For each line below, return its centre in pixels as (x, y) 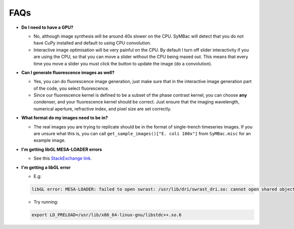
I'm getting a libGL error (46, 167)
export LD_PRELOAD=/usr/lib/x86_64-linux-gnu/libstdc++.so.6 (107, 215)
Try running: (46, 202)
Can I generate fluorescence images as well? (68, 72)
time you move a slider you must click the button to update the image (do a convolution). (123, 63)
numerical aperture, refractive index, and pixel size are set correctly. (102, 109)
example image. (49, 140)
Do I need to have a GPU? (47, 27)
